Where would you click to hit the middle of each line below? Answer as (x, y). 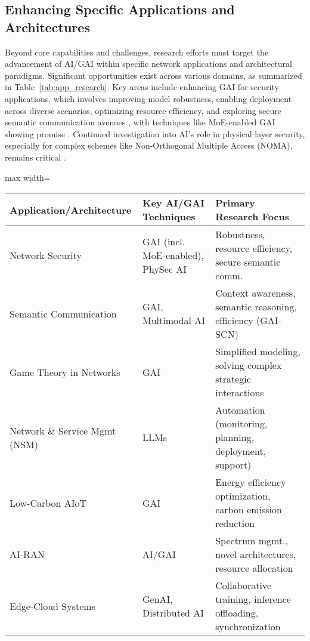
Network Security (46, 255)
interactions (240, 393)
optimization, (243, 496)
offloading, (237, 613)
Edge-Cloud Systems (52, 606)
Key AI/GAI (174, 203)
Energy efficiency (251, 482)
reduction (235, 523)
